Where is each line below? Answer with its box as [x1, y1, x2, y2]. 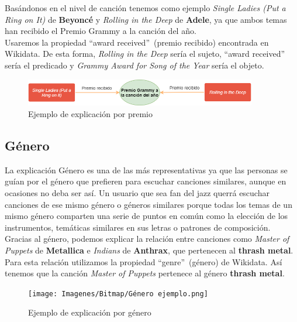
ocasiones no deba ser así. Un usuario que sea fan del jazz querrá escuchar [5, 187, 270, 198]
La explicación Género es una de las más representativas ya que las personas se [5, 163, 288, 176]
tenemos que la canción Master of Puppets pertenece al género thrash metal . [5, 267, 285, 279]
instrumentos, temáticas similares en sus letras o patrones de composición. [5, 221, 271, 233]
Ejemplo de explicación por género [28, 306, 151, 318]
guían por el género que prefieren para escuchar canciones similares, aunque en [5, 175, 286, 187]
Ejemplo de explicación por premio [28, 108, 153, 120]
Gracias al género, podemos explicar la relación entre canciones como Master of [5, 232, 289, 245]
